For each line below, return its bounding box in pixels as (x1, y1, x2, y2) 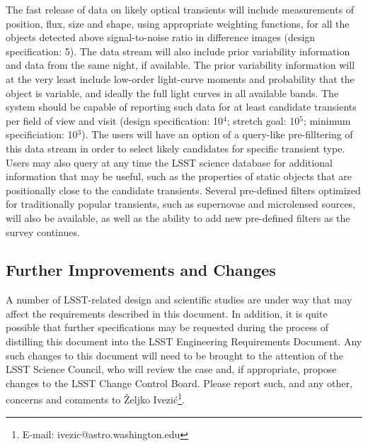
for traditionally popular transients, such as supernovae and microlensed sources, (6, 196, 356, 211)
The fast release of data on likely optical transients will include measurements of (6, 2, 355, 16)
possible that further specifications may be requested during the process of (6, 320, 329, 335)
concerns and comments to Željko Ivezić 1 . (6, 390, 185, 407)
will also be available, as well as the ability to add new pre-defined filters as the (6, 210, 350, 225)
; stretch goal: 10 (226, 113, 300, 128)
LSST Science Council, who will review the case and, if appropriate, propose (6, 362, 337, 377)
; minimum (303, 113, 351, 128)
